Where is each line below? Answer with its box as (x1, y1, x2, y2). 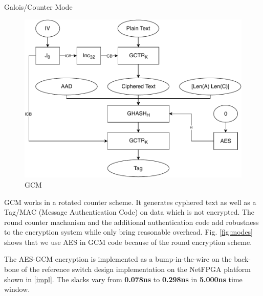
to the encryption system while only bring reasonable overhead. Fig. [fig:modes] (4, 226, 253, 237)
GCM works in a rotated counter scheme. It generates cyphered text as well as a (4, 196, 256, 207)
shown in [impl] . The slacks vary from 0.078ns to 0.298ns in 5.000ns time (4, 274, 243, 284)
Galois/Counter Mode (4, 2, 73, 12)
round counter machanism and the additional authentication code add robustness (4, 216, 259, 227)
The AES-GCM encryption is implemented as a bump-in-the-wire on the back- (4, 254, 251, 264)
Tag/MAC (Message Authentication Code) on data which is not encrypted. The (4, 207, 255, 217)
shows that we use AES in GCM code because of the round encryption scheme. (4, 236, 252, 247)
